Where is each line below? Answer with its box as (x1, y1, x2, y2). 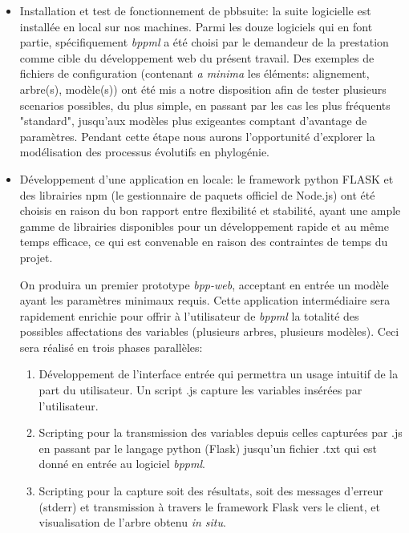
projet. (19, 248, 53, 265)
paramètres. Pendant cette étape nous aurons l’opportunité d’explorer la (19, 127, 375, 144)
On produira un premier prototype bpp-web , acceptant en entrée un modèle (19, 276, 389, 293)
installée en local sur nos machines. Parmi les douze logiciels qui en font (19, 18, 373, 34)
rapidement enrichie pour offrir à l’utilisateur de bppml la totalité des (19, 307, 359, 324)
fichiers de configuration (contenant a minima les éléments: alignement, (19, 65, 370, 82)
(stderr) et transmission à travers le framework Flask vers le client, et (38, 498, 380, 515)
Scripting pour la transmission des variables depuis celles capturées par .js (38, 424, 403, 441)
